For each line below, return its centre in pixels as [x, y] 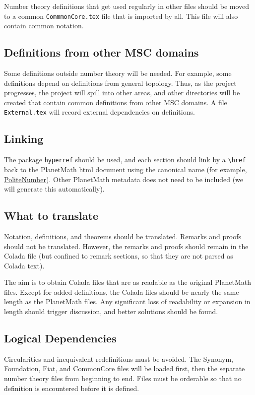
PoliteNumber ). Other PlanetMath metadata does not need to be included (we [124, 179]
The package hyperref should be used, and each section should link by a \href [125, 160]
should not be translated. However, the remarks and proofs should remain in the [126, 246]
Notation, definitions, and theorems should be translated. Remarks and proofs [123, 236]
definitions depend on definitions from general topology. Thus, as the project [120, 83]
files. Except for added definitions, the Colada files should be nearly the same [122, 292]
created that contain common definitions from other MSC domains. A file [116, 102]
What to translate [51, 216]
